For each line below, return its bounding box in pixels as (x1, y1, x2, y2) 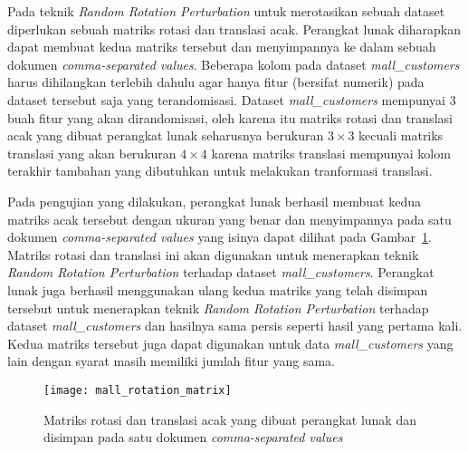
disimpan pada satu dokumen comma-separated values (43, 428, 343, 447)
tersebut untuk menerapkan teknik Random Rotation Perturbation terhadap (7, 298, 429, 317)
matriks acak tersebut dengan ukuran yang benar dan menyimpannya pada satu (7, 209, 452, 228)
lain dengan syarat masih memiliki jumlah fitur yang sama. (7, 351, 335, 370)
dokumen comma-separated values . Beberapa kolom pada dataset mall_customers (7, 54, 460, 73)
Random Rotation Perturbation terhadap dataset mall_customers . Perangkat (7, 263, 435, 282)
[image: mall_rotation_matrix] (43, 383, 232, 397)
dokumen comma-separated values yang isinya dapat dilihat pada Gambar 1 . (7, 227, 432, 246)
